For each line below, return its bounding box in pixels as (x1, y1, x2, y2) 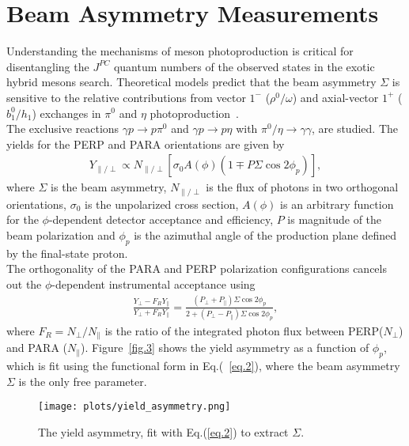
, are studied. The (311, 120, 398, 137)
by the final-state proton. (6, 244, 128, 261)
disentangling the (6, 58, 89, 74)
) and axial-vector (292, 89, 379, 105)
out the (6, 275, 42, 292)
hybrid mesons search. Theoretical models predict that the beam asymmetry (6, 74, 377, 90)
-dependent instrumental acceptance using (51, 275, 256, 292)
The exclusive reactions (6, 120, 119, 137)
